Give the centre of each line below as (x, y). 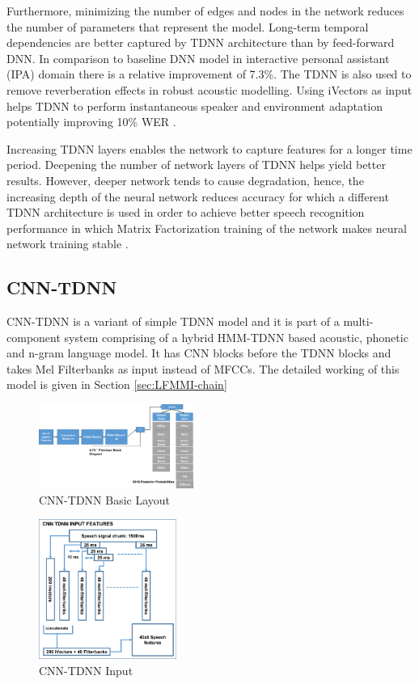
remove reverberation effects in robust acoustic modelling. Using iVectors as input (209, 89)
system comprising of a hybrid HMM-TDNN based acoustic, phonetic (236, 337)
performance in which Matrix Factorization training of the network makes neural (207, 228)
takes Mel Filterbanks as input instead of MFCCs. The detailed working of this (203, 368)
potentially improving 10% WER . (91, 122)
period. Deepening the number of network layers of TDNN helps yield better (196, 165)
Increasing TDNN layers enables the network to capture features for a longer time (209, 148)
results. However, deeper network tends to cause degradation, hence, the (185, 180)
